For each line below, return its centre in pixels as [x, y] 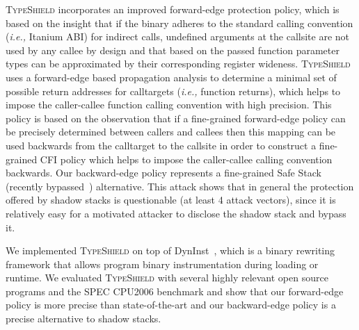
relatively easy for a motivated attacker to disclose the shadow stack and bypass [176, 213]
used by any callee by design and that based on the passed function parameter [173, 50]
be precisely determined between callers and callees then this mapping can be [171, 132]
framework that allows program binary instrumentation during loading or [162, 264]
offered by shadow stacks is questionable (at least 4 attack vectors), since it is [171, 200]
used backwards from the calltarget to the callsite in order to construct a [161, 145]
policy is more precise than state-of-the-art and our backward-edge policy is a [171, 305]
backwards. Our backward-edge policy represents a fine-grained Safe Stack [163, 173]
